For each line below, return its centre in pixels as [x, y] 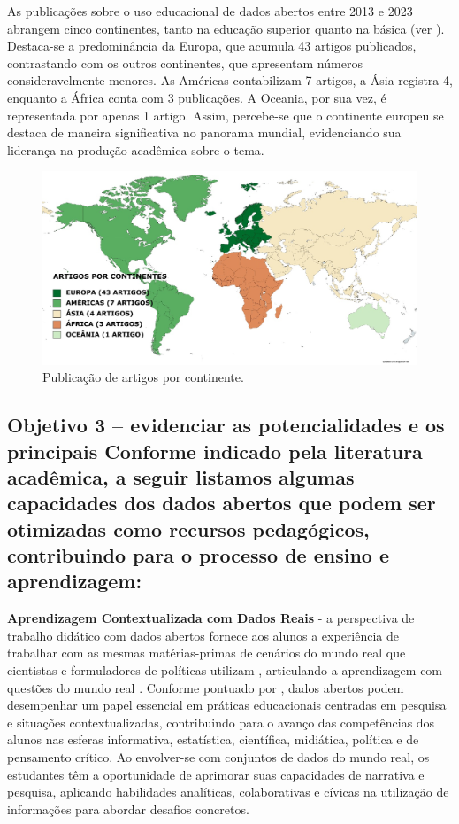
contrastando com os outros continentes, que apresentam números [185, 62]
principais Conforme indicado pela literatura [215, 451]
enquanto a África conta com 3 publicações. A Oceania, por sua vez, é [197, 97]
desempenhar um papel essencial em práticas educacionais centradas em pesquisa [227, 705]
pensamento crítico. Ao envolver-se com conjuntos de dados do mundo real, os [218, 757]
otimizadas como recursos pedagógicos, [188, 529]
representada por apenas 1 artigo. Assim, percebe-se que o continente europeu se [226, 115]
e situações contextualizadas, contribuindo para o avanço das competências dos [221, 722]
